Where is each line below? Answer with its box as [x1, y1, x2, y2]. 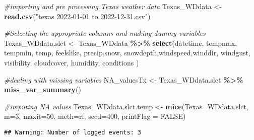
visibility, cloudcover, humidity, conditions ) [4, 57, 139, 67]
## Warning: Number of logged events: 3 [4, 128, 142, 136]
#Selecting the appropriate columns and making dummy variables [4, 28, 206, 38]
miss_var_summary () [4, 84, 81, 95]
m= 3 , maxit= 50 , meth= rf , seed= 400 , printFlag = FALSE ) [4, 111, 186, 121]
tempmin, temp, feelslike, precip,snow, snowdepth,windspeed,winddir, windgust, [4, 47, 250, 58]
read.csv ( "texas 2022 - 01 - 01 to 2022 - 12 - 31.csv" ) [4, 11, 151, 21]
